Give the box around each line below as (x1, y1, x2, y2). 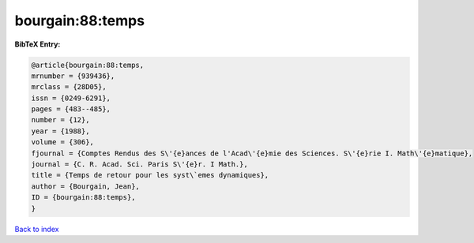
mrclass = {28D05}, (31, 83, 107, 92)
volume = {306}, (31, 138, 95, 147)
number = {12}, (31, 115, 90, 125)
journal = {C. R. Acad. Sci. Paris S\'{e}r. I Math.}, (31, 160, 248, 169)
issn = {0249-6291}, (31, 93, 111, 103)
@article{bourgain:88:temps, (31, 60, 145, 69)
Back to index (14, 224, 59, 234)
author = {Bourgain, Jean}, (31, 181, 140, 191)
